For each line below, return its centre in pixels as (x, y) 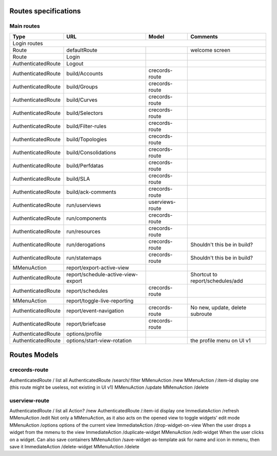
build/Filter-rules (86, 126)
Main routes (25, 26)
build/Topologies (87, 139)
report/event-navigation (95, 311)
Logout (75, 63)
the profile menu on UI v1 (221, 340)
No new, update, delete (219, 307)
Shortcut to (204, 274)
